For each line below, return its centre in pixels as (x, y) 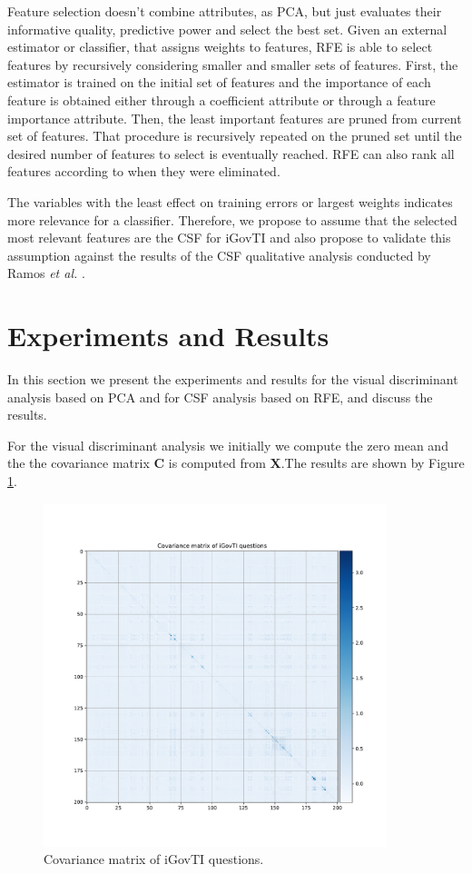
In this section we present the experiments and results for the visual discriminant (233, 379)
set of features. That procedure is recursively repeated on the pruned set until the (235, 136)
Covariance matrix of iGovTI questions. (154, 859)
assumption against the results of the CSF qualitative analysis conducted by (219, 255)
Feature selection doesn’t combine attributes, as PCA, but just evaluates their (225, 11)
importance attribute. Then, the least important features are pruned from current (235, 118)
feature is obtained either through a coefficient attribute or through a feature (221, 99)
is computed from (217, 463)
